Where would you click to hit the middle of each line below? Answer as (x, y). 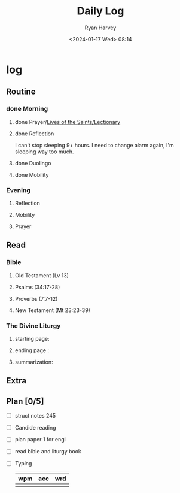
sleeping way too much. (44, 152)
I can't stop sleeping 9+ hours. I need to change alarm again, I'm (94, 145)
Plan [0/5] (25, 401)
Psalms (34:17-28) (37, 287)
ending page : (32, 350)
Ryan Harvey (100, 28)
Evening (19, 190)
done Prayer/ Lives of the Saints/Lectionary (68, 122)
